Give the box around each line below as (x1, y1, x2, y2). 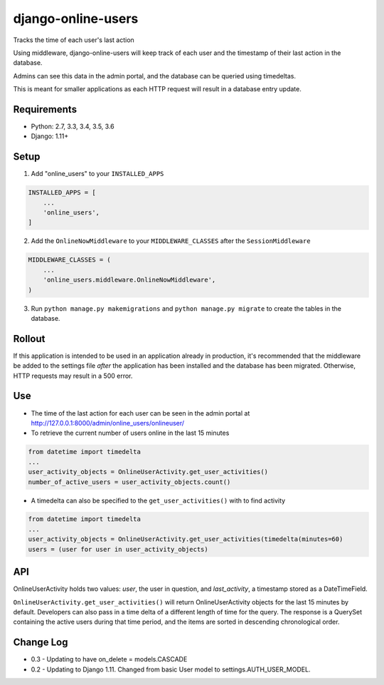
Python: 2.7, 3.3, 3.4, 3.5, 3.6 (31, 122, 114, 131)
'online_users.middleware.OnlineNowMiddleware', (43, 276, 216, 284)
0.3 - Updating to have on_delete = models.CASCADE (31, 655, 188, 664)
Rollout (13, 332, 46, 345)
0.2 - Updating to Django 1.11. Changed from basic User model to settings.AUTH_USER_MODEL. (31, 665, 311, 674)
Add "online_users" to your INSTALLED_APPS (31, 170, 164, 178)
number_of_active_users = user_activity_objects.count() (28, 478, 231, 486)
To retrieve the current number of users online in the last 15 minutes (31, 428, 230, 438)
